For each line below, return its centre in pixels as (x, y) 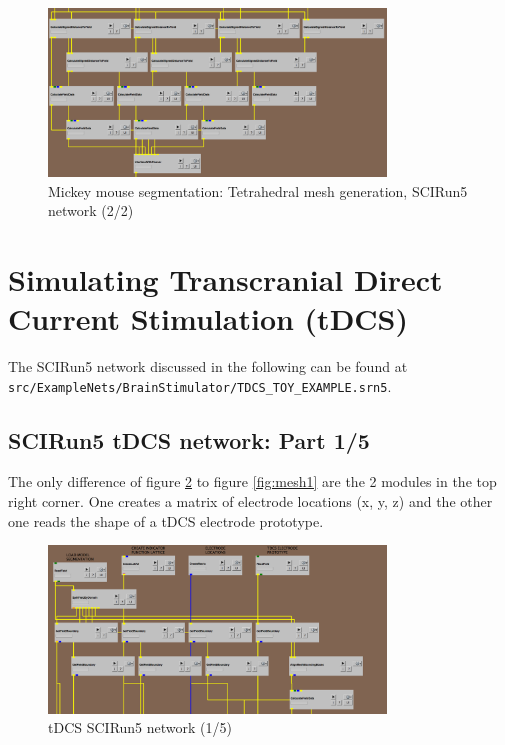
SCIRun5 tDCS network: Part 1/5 (189, 439)
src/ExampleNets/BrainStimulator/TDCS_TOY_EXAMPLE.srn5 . (200, 385)
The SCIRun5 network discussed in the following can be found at (208, 366)
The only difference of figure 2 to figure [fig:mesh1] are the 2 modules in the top (252, 481)
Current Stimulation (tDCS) (208, 318)
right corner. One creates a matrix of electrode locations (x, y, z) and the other (250, 501)
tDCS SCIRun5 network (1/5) (140, 727)
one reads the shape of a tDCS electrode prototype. (166, 520)
